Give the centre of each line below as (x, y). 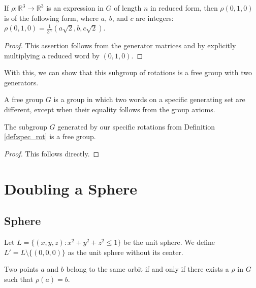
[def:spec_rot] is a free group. (50, 136)
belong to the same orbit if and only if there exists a (148, 269)
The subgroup (26, 126)
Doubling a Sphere (71, 188)
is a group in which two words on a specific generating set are (149, 99)
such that (19, 279)
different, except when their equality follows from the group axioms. (110, 109)
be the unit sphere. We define (169, 242)
